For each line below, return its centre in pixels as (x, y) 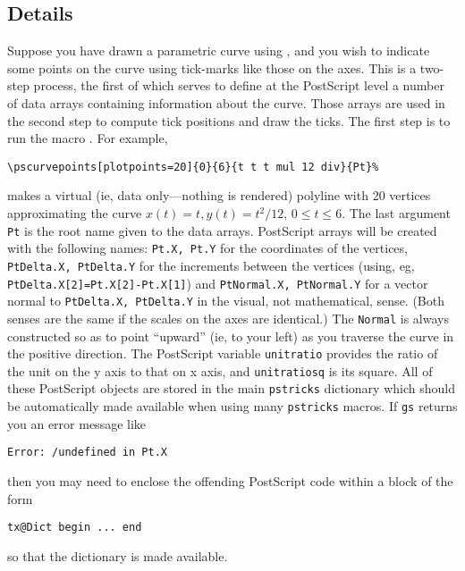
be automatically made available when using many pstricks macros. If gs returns (232, 406)
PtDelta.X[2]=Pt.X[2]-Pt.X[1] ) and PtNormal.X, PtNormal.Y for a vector (218, 283)
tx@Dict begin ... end (75, 528)
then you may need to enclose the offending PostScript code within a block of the (230, 481)
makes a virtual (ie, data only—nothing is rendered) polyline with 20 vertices (219, 195)
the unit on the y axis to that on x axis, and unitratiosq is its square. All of (220, 370)
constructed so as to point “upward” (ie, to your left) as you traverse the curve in (231, 336)
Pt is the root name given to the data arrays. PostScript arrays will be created (222, 230)
